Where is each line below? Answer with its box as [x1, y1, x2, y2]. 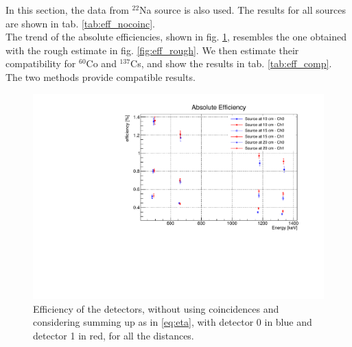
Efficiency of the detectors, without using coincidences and [33, 301, 279, 315]
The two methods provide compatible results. [5, 69, 196, 84]
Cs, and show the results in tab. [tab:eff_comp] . [130, 56, 332, 71]
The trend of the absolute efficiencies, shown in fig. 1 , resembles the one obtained [5, 29, 347, 44]
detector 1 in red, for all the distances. [33, 328, 194, 342]
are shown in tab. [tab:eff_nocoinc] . [5, 16, 155, 30]
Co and [86, 56, 117, 71]
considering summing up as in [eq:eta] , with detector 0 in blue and [33, 315, 312, 329]
